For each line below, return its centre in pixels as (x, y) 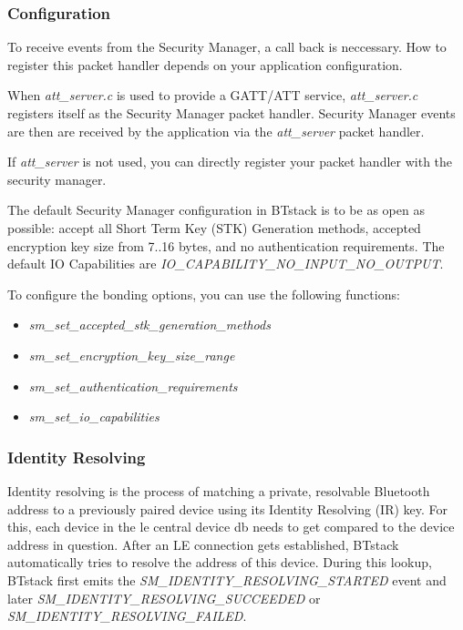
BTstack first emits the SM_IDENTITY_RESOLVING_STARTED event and (227, 579)
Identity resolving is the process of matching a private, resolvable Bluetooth (219, 490)
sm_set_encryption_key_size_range (132, 355)
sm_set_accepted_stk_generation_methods (149, 325)
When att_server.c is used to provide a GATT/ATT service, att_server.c (213, 95)
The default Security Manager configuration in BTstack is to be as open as (216, 210)
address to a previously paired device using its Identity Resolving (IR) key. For (228, 508)
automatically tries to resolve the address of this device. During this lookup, (220, 562)
